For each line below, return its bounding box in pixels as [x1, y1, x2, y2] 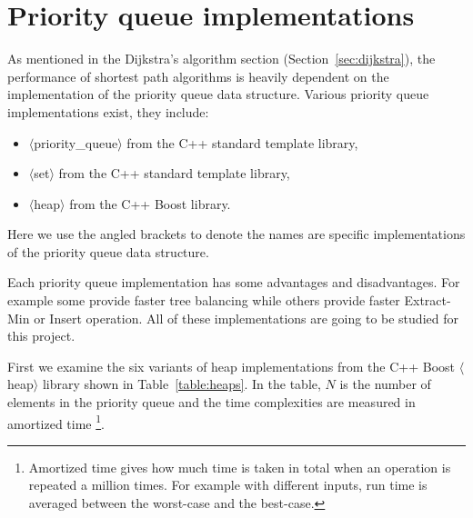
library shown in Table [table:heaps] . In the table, [42, 374, 321, 393]
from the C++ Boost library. [69, 194, 231, 213]
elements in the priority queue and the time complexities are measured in [7, 393, 416, 412]
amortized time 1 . [7, 411, 105, 433]
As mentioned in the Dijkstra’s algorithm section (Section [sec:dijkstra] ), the [7, 49, 436, 68]
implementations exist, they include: [7, 102, 209, 121]
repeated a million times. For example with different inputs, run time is [28, 475, 428, 494]
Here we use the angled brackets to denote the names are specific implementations [7, 224, 466, 244]
